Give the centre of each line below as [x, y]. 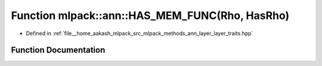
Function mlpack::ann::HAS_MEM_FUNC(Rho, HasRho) [150, 15]
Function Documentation [58, 50]
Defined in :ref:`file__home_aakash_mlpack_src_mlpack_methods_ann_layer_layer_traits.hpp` [140, 33]
